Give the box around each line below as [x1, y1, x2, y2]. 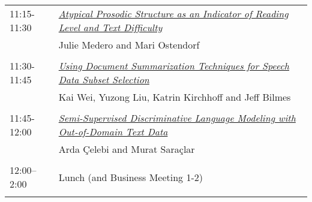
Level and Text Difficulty [58, 20, 163, 34]
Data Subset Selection [58, 73, 149, 86]
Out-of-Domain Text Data [58, 125, 168, 138]
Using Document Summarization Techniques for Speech [58, 59, 289, 73]
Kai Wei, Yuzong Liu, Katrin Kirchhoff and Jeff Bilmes [58, 90, 291, 104]
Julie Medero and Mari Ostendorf [58, 38, 200, 52]
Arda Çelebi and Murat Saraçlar [58, 142, 195, 156]
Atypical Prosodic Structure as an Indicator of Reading [58, 7, 289, 20]
